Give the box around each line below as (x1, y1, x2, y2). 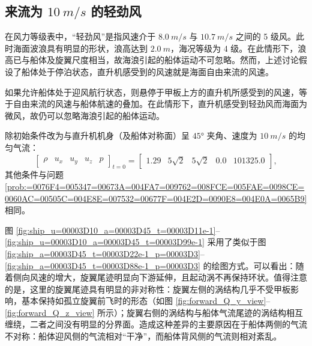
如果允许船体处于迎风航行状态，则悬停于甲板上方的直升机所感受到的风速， (5, 85, 299, 98)
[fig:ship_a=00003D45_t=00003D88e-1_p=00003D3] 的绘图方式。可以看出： (5, 259, 296, 272)
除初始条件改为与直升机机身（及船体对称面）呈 (5, 129, 190, 142)
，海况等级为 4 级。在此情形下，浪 (170, 41, 307, 54)
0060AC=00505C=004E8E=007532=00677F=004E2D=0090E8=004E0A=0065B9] (5, 192, 307, 204)
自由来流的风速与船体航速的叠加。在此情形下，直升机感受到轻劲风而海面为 (13, 97, 307, 110)
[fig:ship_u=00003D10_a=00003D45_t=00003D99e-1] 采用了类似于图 (5, 235, 266, 248)
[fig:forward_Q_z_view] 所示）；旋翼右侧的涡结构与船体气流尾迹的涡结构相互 (5, 306, 304, 318)
